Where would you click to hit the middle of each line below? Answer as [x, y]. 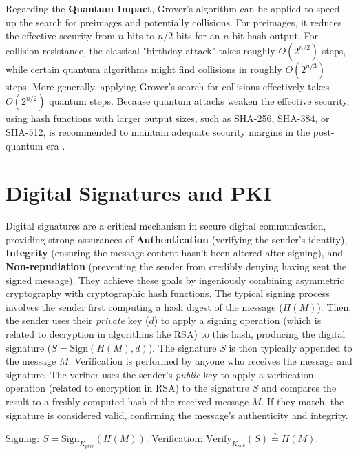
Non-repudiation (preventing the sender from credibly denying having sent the [176, 266]
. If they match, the [303, 401]
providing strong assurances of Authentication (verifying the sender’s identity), [177, 239]
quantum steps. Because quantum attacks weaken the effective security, [199, 101]
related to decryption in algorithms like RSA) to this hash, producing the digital [176, 334]
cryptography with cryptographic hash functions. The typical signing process [168, 293]
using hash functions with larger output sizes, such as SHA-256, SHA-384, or [168, 118]
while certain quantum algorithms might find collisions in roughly [144, 69]
